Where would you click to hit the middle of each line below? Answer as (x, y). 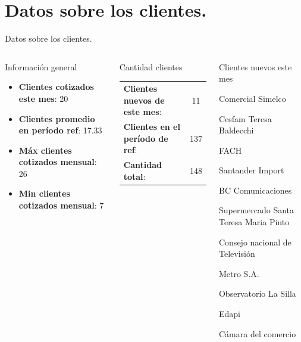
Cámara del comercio (257, 333)
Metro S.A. (239, 273)
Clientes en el (152, 127)
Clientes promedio (57, 118)
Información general (41, 66)
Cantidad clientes (151, 66)
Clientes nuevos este (255, 66)
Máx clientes (45, 150)
